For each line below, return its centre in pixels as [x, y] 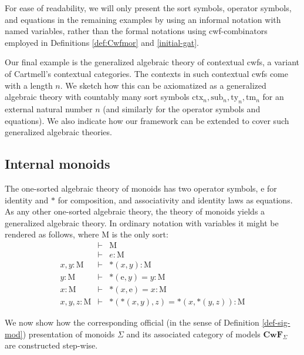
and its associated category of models [193, 334]
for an [273, 97]
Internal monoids [58, 164]
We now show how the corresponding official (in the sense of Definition [132, 322]
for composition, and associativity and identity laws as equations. [175, 200]
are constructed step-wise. [51, 345]
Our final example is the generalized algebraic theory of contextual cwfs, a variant [152, 62]
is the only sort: [140, 234]
